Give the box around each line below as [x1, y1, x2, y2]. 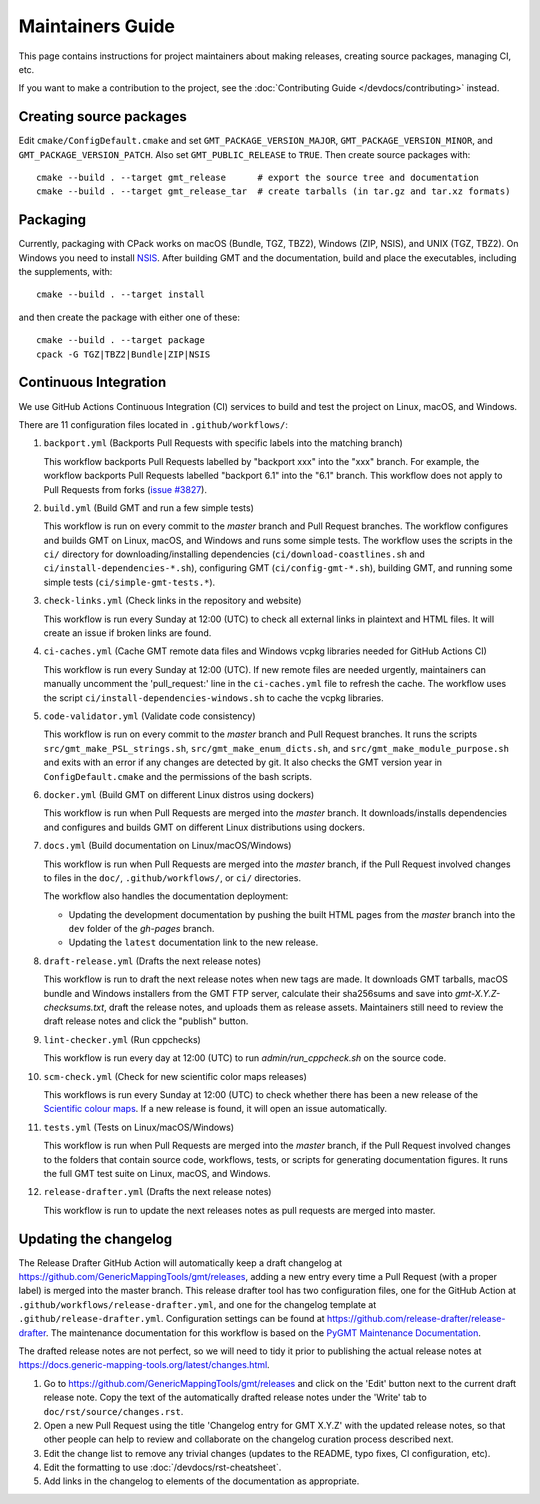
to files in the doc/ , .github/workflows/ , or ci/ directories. [43, 871, 302, 884]
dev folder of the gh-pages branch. [68, 923, 215, 935]
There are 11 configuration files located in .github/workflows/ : [18, 418, 289, 430]
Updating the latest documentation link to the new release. [68, 936, 319, 949]
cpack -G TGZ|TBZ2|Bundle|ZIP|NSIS [36, 348, 211, 360]
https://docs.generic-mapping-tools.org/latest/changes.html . [18, 1359, 270, 1371]
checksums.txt [43, 1001, 105, 1014]
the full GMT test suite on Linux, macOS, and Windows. [43, 1167, 271, 1179]
